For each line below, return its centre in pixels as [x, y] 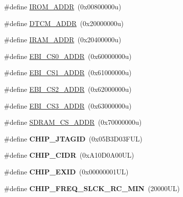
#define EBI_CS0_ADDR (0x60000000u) [68, 56]
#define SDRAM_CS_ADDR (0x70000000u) [73, 122]
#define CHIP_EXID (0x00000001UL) [66, 171]
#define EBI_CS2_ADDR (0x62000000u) [68, 89]
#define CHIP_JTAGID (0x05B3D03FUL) [73, 138]
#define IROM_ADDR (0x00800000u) [63, 6]
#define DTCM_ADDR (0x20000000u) [64, 23]
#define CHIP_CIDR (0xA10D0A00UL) [69, 155]
